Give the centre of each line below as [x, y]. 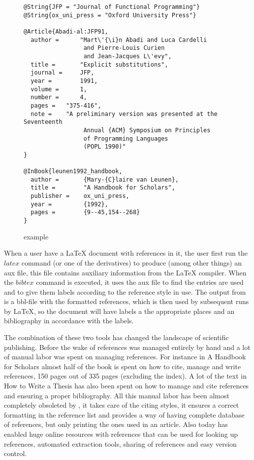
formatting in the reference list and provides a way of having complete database [124, 414]
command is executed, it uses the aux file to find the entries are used [140, 282]
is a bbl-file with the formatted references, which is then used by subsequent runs [127, 301]
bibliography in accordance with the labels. [69, 321]
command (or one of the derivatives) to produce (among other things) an [132, 262]
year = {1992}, [69, 204]
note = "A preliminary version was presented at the [124, 114]
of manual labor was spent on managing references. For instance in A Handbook [125, 357]
